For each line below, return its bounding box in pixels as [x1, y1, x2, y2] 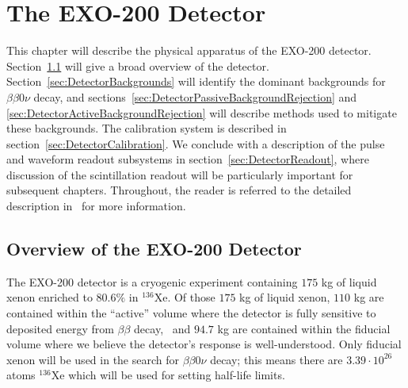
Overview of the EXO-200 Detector [6, 236, 302, 261]
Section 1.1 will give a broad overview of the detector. [6, 57, 269, 74]
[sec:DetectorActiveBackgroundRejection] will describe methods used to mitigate [6, 104, 397, 121]
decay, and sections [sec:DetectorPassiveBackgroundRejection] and [33, 88, 357, 105]
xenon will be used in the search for [6, 351, 180, 367]
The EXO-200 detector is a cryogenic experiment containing [6, 273, 298, 290]
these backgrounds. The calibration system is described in [6, 120, 287, 136]
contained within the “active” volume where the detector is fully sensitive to [6, 305, 376, 321]
